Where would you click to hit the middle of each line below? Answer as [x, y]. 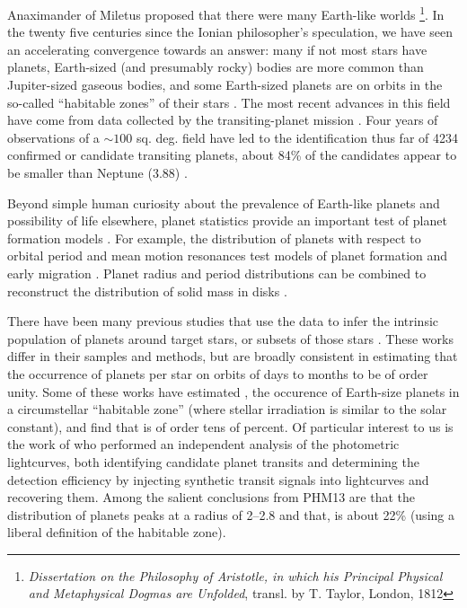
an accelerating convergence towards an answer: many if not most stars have [217, 49]
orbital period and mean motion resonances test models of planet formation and [228, 256]
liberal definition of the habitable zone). [117, 532]
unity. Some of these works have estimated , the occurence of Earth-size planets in [233, 391]
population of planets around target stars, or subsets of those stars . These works [230, 338]
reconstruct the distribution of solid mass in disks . [147, 291]
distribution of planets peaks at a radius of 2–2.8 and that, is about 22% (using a [231, 514]
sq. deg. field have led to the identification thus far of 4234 [297, 137]
